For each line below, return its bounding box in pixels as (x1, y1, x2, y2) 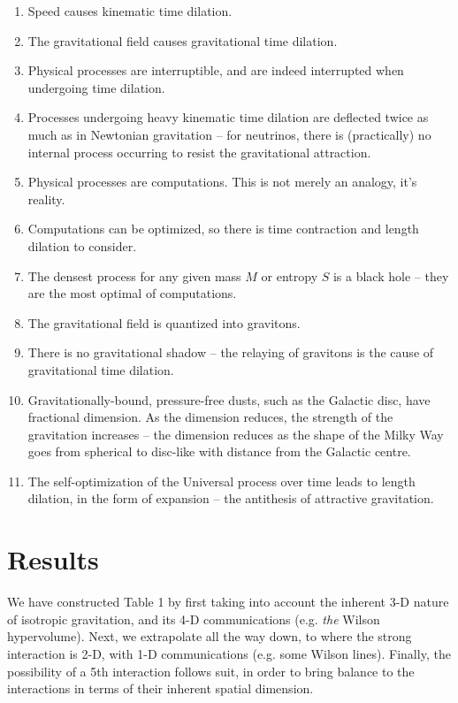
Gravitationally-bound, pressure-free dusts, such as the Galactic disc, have (27, 390, 431, 409)
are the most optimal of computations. (27, 284, 237, 302)
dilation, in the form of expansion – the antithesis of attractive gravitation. (27, 489, 434, 508)
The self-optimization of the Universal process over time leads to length (27, 471, 416, 490)
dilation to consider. (27, 236, 137, 255)
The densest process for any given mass (27, 266, 241, 285)
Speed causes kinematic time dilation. (27, 2, 233, 19)
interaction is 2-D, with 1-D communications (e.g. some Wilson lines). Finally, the (7, 644, 451, 662)
